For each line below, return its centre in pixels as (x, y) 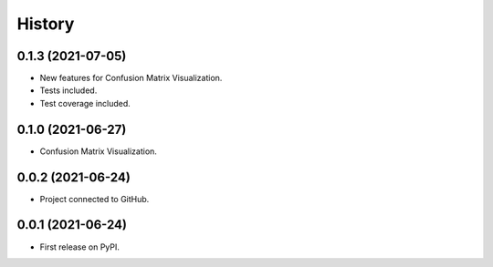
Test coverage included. (85, 103)
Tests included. (68, 90)
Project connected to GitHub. (94, 199)
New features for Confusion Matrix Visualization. (131, 78)
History (46, 24)
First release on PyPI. (80, 247)
